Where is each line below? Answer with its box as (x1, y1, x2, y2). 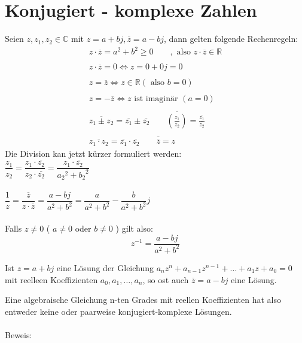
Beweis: (5, 328, 32, 341)
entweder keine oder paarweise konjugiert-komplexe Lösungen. (5, 305, 232, 317)
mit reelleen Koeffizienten (5, 273, 98, 286)
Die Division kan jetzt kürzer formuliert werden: (5, 147, 182, 159)
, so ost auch (142, 273, 189, 286)
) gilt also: (115, 221, 153, 234)
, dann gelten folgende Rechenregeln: (163, 32, 298, 45)
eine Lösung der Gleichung (56, 261, 154, 274)
